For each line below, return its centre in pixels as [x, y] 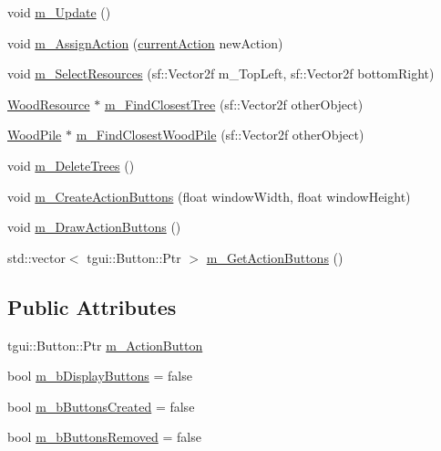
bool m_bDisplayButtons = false [100, 376]
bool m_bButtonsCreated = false [101, 406]
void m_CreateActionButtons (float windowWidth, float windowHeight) [209, 196]
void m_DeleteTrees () [71, 165]
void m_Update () [59, 12]
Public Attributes [92, 306]
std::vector [36, 257]
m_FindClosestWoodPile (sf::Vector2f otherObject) [220, 135]
